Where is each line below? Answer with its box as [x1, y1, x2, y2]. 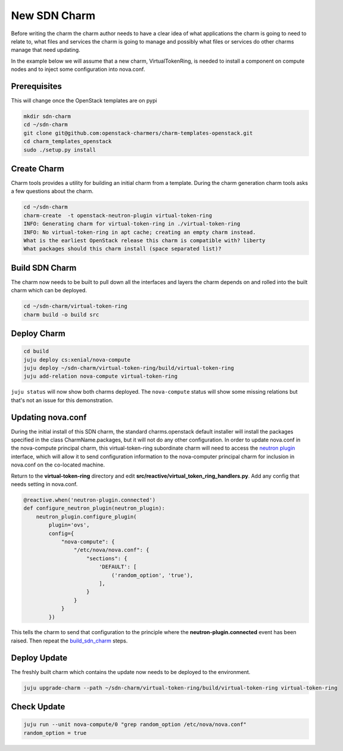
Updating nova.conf [11, 412, 87, 422]
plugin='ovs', [48, 522, 90, 529]
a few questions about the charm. [11, 188, 93, 195]
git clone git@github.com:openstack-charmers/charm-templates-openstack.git [23, 129, 253, 137]
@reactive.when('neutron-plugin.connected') [23, 497, 156, 503]
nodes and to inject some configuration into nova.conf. [11, 66, 145, 73]
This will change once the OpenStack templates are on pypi [11, 97, 157, 104]
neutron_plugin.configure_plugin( [36, 513, 137, 520]
